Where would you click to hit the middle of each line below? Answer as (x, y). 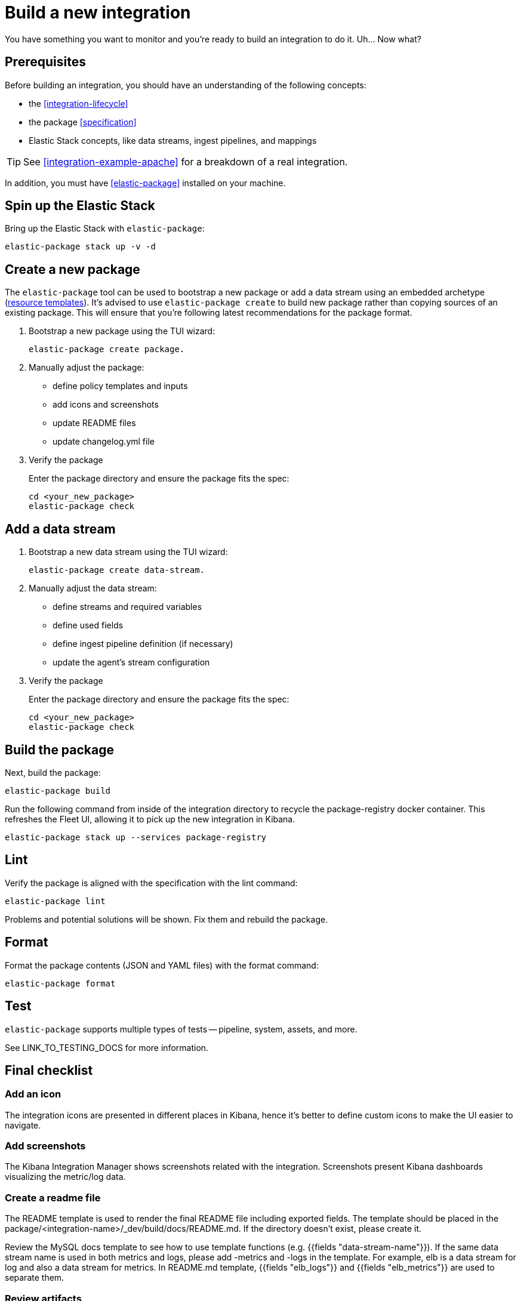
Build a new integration (98, 13)
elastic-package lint (55, 901)
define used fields (88, 625)
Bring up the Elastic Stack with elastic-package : (105, 229)
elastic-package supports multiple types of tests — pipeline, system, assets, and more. (181, 1029)
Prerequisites (45, 62)
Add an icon (33, 1094)
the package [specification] (83, 122)
